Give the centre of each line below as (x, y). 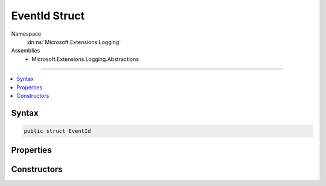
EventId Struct (48, 16)
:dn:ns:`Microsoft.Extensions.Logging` (74, 42)
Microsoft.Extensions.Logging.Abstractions (85, 59)
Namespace (26, 34)
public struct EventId (57, 131)
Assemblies (26, 51)
